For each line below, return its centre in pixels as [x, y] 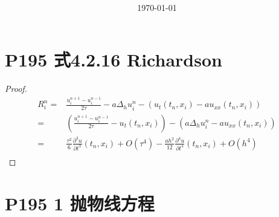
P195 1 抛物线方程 [80, 203]
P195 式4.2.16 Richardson [114, 59]
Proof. [16, 88]
